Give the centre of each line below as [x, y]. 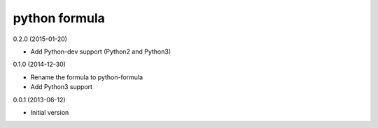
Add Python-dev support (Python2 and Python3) [101, 51]
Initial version [50, 112]
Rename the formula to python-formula [87, 77]
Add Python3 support [62, 87]
